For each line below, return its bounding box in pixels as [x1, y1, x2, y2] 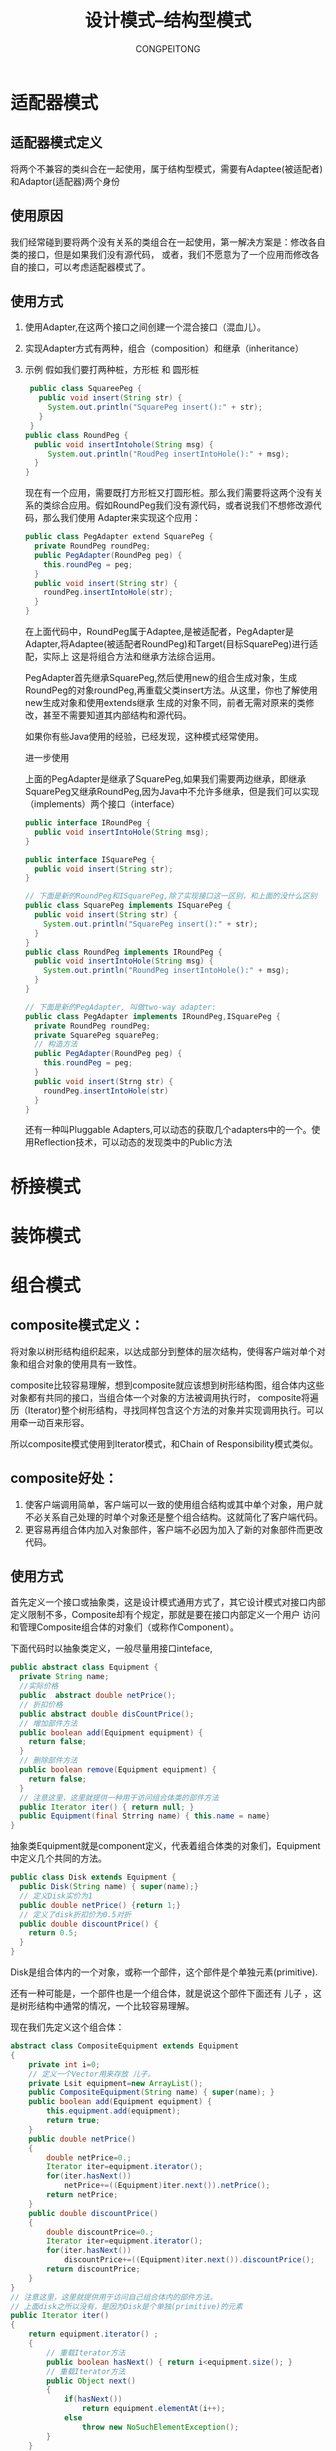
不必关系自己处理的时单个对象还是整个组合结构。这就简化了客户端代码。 [24, 1511, 323, 1523]
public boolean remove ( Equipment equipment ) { [19, 1765, 217, 1775]
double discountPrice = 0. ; [46, 2227, 155, 2237]
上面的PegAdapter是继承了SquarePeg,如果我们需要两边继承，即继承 [24, 773, 307, 785]
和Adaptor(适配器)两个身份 [10, 175, 120, 187]
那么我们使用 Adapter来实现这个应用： [42, 512, 202, 524]
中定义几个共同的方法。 [10, 1852, 107, 1865]
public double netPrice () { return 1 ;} [19, 1900, 182, 1910]
